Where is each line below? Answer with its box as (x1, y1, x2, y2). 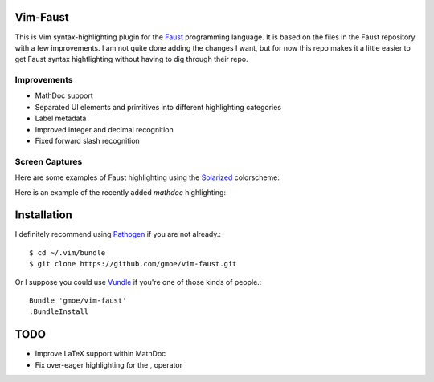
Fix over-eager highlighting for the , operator (35, 360, 183, 369)
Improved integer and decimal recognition (35, 124, 174, 134)
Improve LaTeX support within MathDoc (35, 349, 166, 359)
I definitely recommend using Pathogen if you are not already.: (14, 230, 221, 239)
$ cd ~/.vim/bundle (29, 248, 106, 257)
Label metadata (35, 113, 87, 124)
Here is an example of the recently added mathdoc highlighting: (14, 187, 227, 197)
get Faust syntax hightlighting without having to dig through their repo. (14, 55, 248, 64)
